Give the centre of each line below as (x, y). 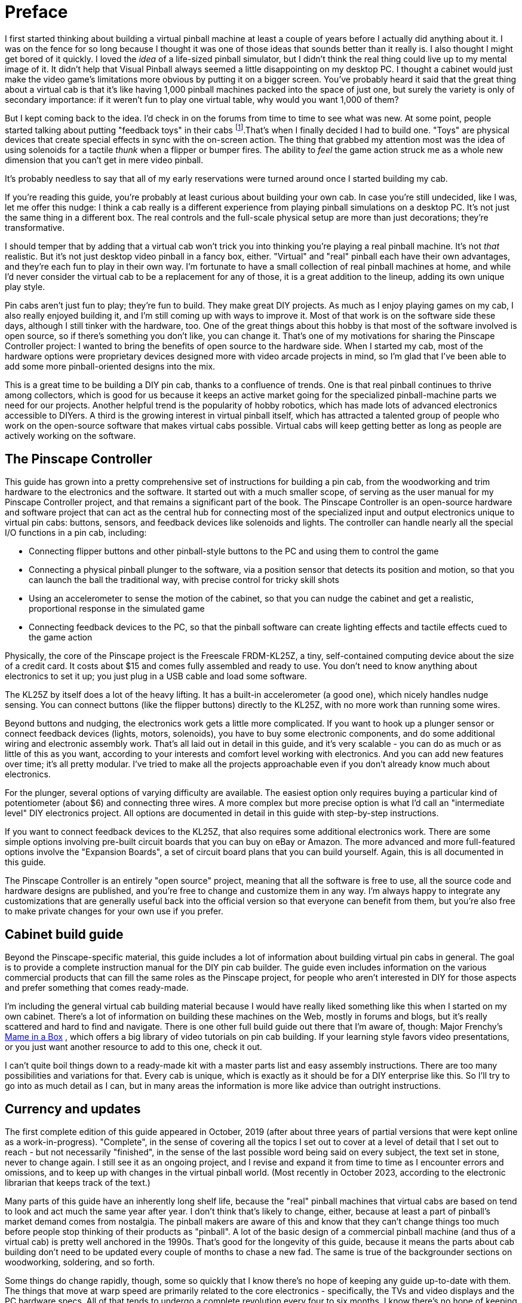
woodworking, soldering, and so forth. (80, 1262)
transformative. (35, 228)
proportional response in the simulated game (117, 609)
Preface (36, 12)
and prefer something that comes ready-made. (97, 988)
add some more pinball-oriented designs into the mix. (110, 367)
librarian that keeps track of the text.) (78, 1182)
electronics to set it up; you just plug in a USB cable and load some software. (156, 676)
